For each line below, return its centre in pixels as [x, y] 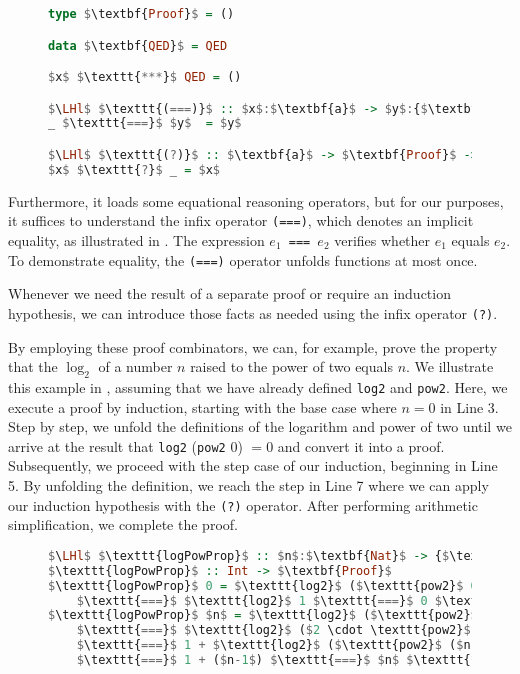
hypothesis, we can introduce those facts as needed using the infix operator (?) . [253, 312]
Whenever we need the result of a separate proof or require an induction [229, 293]
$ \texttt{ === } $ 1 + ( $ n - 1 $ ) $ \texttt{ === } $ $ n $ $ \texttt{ [273, 660]
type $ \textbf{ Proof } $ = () [141, 14]
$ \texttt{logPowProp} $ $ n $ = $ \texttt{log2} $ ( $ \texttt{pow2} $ [263, 615]
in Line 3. [469, 406]
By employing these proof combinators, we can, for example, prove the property [253, 346]
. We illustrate [450, 366]
